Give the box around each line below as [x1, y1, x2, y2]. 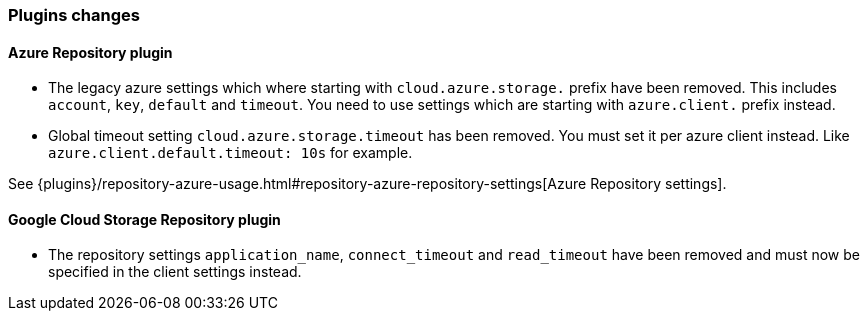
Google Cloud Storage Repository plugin [8, 210, 281, 228]
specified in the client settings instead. [48, 263, 302, 281]
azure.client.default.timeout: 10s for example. [48, 144, 413, 162]
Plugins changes [8, 5, 140, 25]
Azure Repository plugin [8, 43, 173, 61]
